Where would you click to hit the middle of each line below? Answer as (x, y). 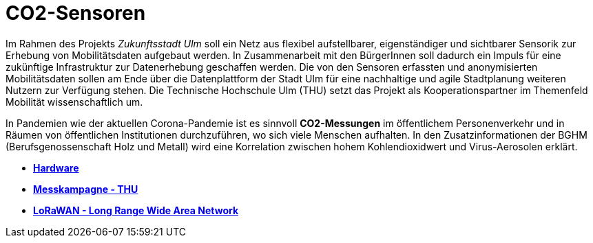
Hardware (56, 167)
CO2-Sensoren (76, 13)
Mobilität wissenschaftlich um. (74, 102)
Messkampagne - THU (86, 189)
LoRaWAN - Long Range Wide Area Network (136, 210)
